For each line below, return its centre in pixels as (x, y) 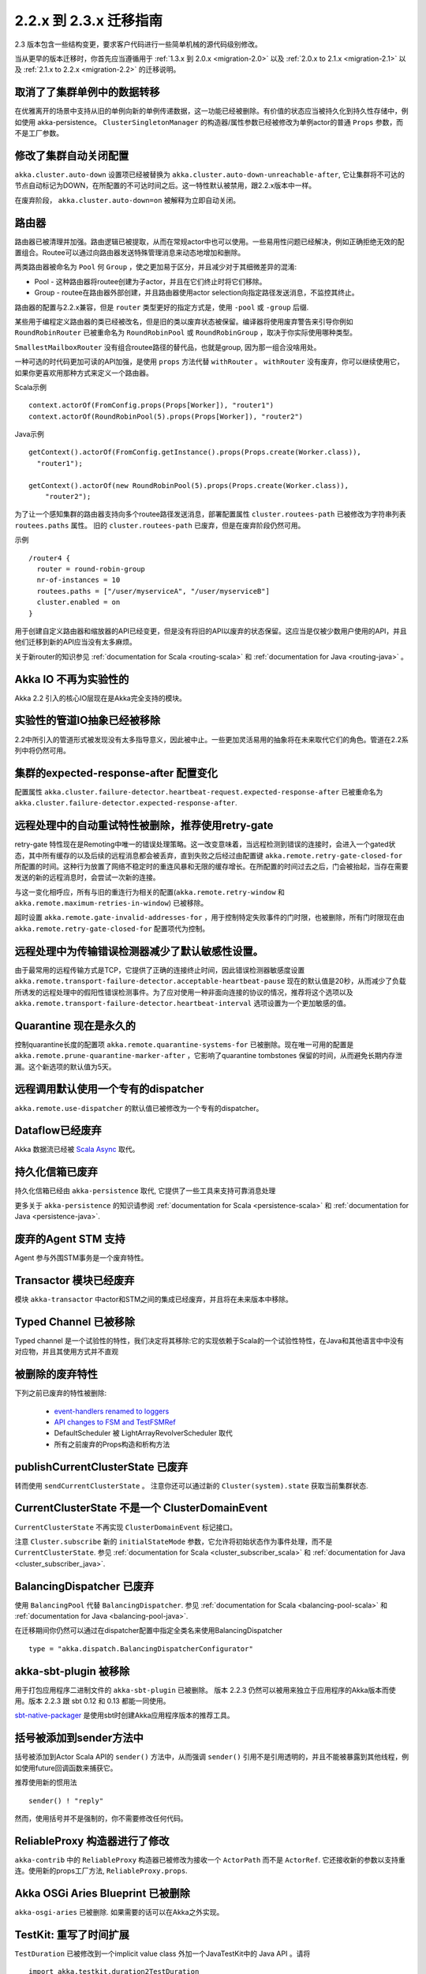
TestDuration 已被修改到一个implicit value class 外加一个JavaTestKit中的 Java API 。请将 (163, 1953)
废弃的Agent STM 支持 (70, 1238)
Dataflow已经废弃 (58, 1130)
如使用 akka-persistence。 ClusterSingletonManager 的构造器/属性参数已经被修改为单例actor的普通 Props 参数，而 (209, 122)
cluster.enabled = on (78, 602)
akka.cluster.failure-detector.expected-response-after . (126, 803)
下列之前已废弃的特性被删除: (61, 1393)
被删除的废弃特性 (56, 1374)
